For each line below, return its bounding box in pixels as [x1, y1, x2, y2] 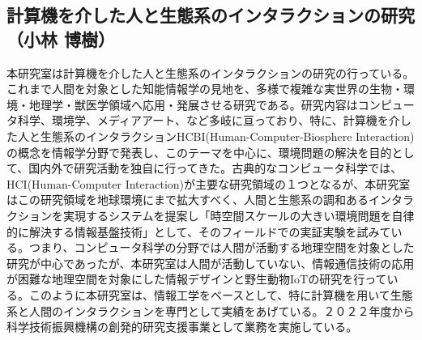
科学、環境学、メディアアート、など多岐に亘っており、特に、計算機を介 [17, 112, 400, 129]
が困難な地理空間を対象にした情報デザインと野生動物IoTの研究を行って [6, 270, 387, 287]
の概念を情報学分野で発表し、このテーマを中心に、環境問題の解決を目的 [6, 143, 392, 160]
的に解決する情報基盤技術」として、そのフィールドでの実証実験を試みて [6, 223, 391, 240]
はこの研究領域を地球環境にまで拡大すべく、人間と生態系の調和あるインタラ [6, 191, 415, 208]
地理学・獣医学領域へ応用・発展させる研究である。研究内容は [28, 96, 358, 113]
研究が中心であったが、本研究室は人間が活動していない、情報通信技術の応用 [6, 254, 415, 271]
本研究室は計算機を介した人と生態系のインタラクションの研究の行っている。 [6, 64, 415, 81]
